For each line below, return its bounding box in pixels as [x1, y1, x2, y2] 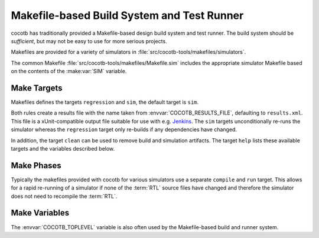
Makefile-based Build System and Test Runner [11, 9, 244, 22]
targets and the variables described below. [11, 145, 115, 152]
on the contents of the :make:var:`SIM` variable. [11, 68, 127, 75]
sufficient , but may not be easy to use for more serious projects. [11, 37, 168, 44]
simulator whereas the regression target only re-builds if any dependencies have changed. [11, 126, 237, 133]
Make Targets [11, 83, 63, 93]
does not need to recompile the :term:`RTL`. [11, 193, 118, 200]
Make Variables [11, 208, 70, 218]
